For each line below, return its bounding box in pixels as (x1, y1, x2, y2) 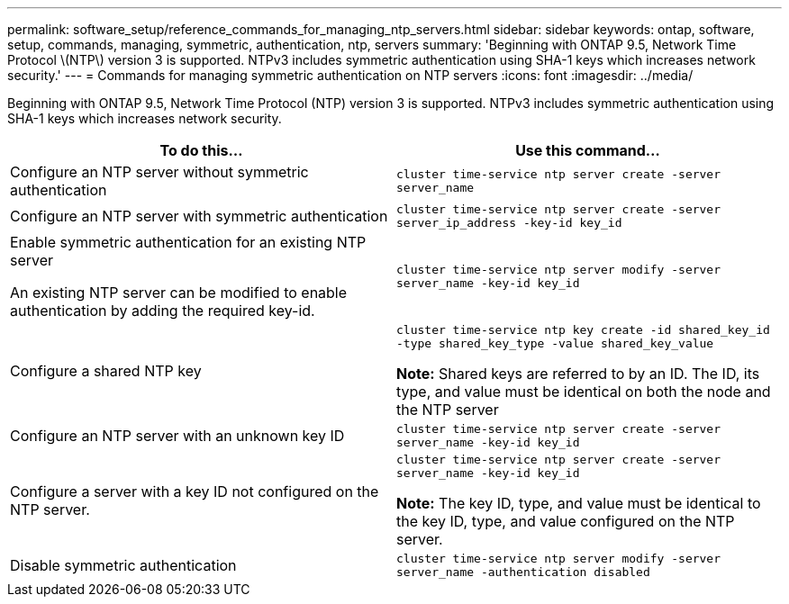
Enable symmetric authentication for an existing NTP (10, 233, 367, 251)
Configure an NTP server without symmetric (10, 163, 309, 181)
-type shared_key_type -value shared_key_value (396, 337, 714, 350)
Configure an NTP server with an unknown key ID (10, 427, 345, 445)
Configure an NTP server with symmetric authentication (10, 207, 388, 225)
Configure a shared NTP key (10, 362, 202, 380)
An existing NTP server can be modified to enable (10, 284, 348, 302)
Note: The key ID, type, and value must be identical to (396, 494, 761, 512)
